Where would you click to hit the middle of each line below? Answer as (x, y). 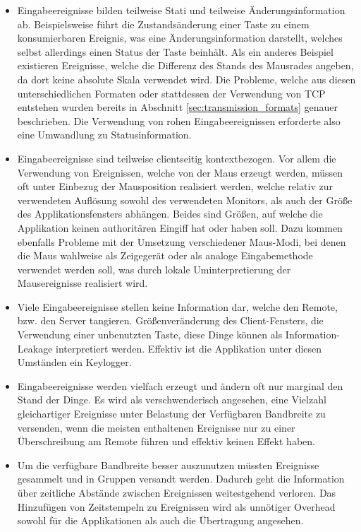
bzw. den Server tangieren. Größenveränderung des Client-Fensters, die (170, 320)
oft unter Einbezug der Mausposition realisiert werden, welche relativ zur (175, 186)
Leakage (35, 348)
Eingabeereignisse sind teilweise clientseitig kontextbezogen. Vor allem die (177, 158)
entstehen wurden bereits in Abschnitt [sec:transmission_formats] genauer (178, 107)
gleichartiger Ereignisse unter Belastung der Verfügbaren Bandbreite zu (171, 414)
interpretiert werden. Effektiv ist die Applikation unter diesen (189, 348)
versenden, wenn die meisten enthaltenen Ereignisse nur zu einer (156, 427)
